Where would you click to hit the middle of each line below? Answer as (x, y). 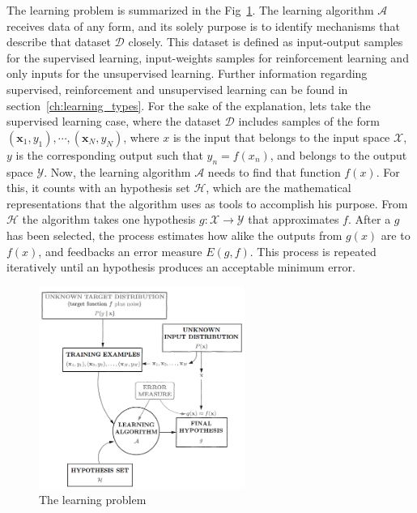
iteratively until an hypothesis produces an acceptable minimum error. (181, 267)
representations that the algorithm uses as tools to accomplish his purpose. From (207, 203)
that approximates (294, 219)
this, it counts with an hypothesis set (98, 188)
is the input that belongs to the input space (281, 137)
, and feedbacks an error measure (120, 251)
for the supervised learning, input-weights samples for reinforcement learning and (208, 57)
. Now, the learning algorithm (117, 171)
